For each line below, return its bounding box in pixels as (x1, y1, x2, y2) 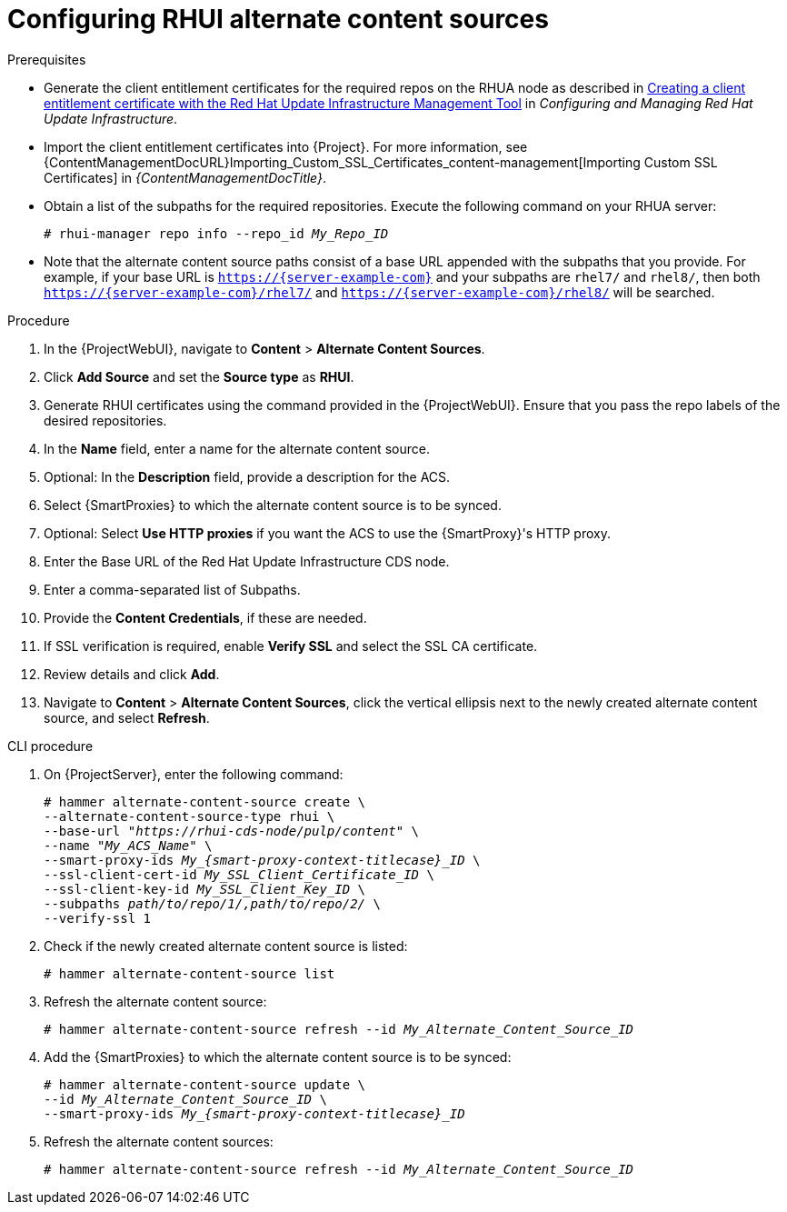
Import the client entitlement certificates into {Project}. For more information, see (44, 138, 528, 155)
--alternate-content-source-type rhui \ (44, 808, 335, 824)
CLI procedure (7, 737, 94, 754)
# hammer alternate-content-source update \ (44, 1077, 366, 1092)
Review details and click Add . (44, 666, 220, 682)
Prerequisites (7, 51, 86, 67)
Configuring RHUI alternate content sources (7, 4, 549, 35)
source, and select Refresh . (44, 709, 210, 726)
